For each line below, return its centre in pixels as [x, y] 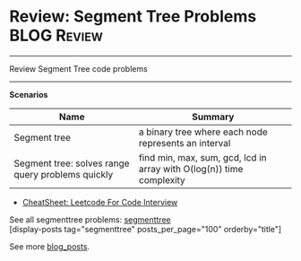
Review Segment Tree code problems [78, 68]
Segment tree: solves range [72, 163]
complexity [162, 179]
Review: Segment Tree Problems [133, 17]
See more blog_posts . [50, 246]
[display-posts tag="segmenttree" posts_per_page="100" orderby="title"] [146, 229]
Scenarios [29, 94]
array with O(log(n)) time [191, 169]
